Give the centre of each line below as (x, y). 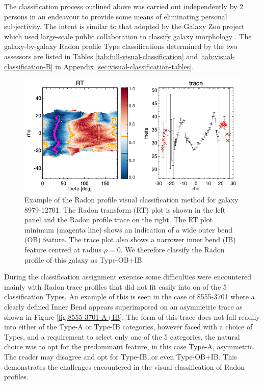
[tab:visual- (217, 56)
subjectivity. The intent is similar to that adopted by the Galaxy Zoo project (124, 26)
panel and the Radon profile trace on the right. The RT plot (119, 220)
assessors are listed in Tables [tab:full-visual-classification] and (101, 56)
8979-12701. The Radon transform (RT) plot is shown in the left (125, 209)
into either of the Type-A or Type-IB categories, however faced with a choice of (128, 327)
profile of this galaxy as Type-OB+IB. (84, 259)
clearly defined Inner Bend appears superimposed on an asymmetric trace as (123, 307)
